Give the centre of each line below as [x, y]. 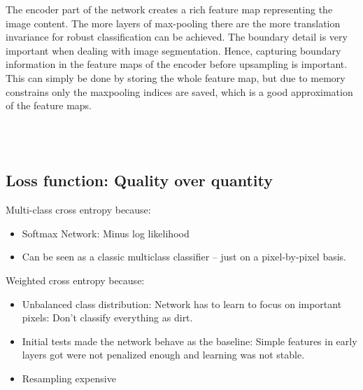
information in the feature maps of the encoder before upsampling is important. [177, 64]
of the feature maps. [49, 105]
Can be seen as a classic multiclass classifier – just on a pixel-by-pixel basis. [184, 257]
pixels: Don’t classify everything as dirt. [107, 318]
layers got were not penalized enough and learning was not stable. [163, 355]
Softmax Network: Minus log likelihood [106, 233]
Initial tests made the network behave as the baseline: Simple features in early [190, 341]
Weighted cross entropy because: [75, 280]
